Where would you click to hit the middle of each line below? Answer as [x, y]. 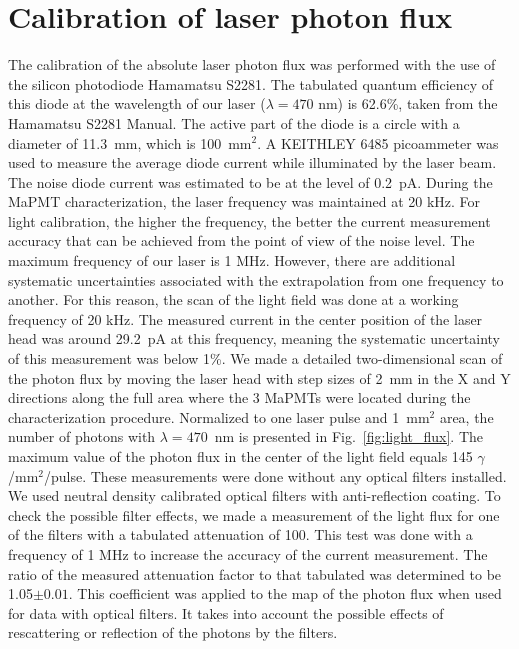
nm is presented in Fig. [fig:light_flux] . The [349, 436]
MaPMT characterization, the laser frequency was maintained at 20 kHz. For [244, 201]
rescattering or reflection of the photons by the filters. [173, 632]
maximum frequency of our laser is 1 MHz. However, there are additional [232, 260]
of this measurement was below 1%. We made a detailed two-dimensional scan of [255, 358]
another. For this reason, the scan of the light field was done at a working [233, 299]
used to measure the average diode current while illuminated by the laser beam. [252, 162]
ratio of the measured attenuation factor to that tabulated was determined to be [255, 573]
